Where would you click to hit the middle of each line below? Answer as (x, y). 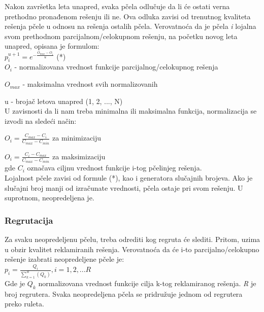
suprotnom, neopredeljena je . (49, 198)
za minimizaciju (77, 138)
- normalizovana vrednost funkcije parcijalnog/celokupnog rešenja (116, 67)
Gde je (15, 283)
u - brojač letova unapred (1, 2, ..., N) (64, 101)
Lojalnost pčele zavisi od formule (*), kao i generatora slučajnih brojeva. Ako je (129, 177)
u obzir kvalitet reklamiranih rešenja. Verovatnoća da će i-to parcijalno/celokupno (132, 249)
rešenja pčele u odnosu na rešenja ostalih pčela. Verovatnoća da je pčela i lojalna (130, 26)
